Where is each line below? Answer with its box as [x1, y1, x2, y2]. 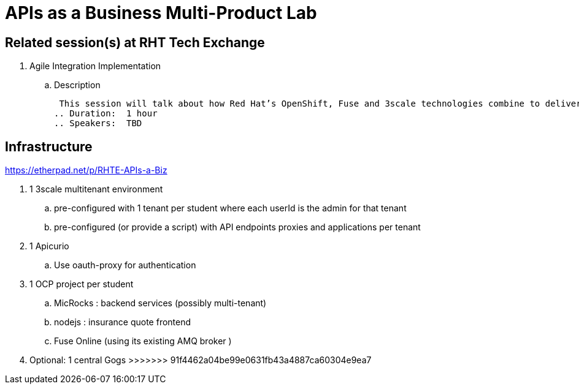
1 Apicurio [29, 241, 69, 252]
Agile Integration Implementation [29, 61, 161, 72]
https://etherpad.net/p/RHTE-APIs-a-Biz [5, 165, 167, 176]
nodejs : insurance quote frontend [54, 317, 191, 328]
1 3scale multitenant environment [29, 184, 163, 195]
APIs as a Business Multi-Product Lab [5, 2, 317, 23]
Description [54, 80, 101, 91]
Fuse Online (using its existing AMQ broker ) [54, 336, 232, 347]
